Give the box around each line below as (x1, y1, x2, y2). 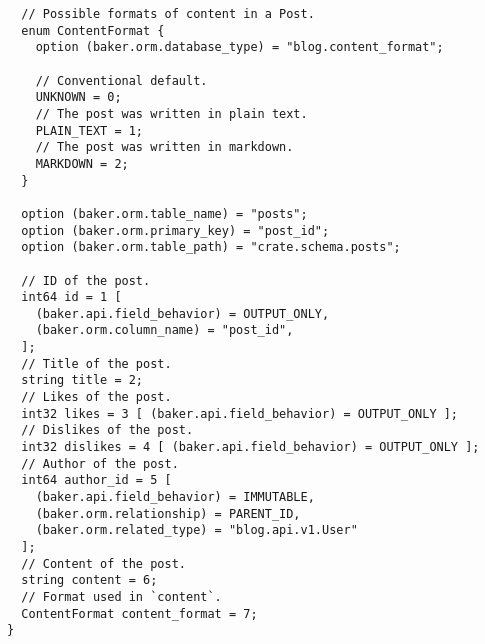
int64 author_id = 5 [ (21, 473, 172, 488)
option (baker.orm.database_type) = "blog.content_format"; (35, 40, 444, 55)
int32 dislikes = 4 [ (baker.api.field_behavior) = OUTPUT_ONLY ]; (21, 440, 480, 455)
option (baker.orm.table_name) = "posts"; (21, 206, 308, 221)
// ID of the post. (21, 273, 151, 288)
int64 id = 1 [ (21, 290, 122, 305)
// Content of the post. (21, 556, 186, 571)
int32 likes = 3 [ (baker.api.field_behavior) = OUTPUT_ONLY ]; (21, 406, 459, 421)
